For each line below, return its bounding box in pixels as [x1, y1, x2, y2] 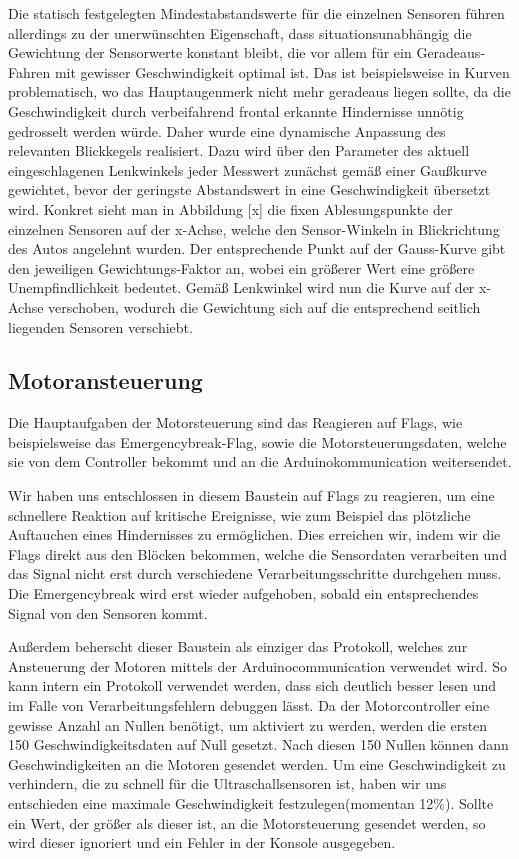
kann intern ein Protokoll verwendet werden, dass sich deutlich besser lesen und [8, 675, 497, 696]
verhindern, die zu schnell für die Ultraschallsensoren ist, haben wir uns [8, 773, 447, 794]
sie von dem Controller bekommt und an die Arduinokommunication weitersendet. [8, 451, 512, 472]
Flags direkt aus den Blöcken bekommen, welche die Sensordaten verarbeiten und [8, 543, 507, 564]
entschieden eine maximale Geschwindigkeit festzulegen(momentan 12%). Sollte [8, 792, 494, 813]
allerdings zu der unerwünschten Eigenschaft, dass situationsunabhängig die [8, 22, 472, 43]
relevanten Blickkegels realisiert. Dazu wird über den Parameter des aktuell [8, 140, 470, 161]
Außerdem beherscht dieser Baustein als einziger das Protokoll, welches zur [8, 636, 468, 657]
